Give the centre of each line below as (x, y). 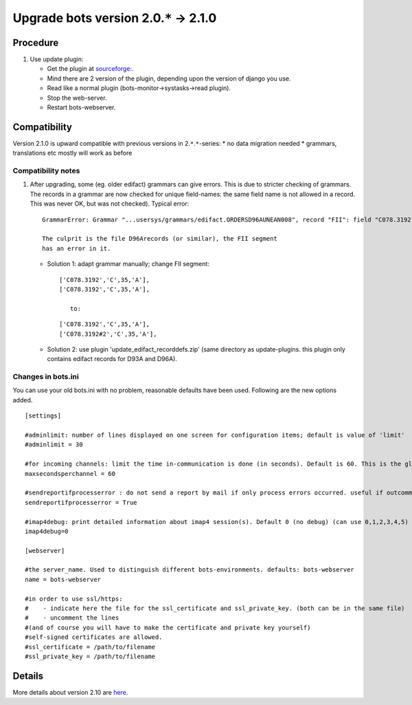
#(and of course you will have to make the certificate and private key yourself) (168, 627)
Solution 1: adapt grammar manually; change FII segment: (128, 264)
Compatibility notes (46, 171)
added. (23, 400)
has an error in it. (77, 248)
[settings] (43, 416)
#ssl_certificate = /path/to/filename (90, 647)
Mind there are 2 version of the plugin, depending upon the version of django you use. (169, 78)
